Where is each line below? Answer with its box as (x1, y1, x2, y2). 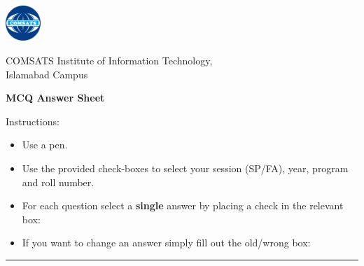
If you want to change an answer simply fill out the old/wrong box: (22, 235, 311, 250)
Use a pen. (22, 137, 68, 152)
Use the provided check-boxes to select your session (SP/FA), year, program (22, 160, 349, 175)
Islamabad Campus (6, 66, 88, 81)
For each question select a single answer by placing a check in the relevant (22, 198, 344, 213)
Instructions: (6, 113, 59, 128)
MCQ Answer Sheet (6, 90, 105, 105)
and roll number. (22, 174, 94, 189)
